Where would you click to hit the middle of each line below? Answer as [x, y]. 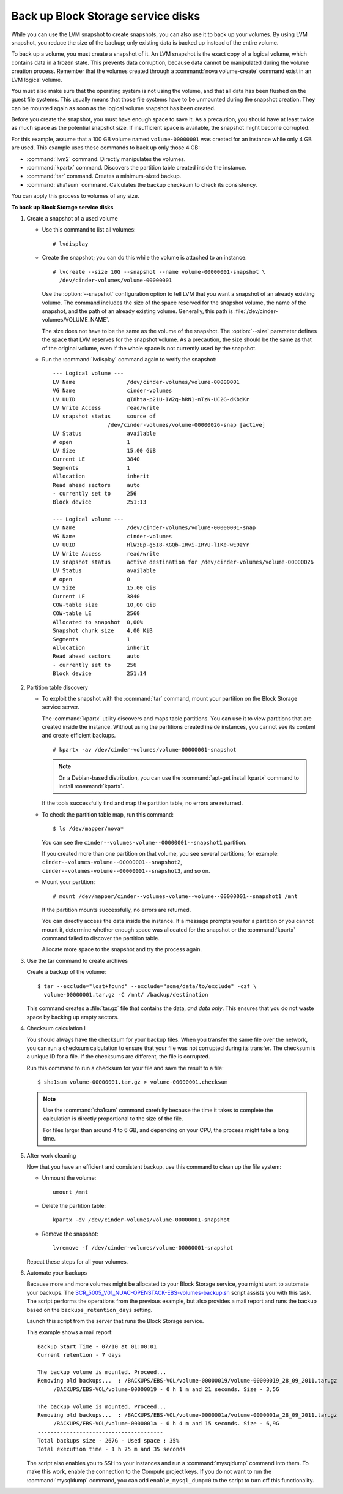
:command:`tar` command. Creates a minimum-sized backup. [104, 176]
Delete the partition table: [74, 1206]
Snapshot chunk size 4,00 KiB [103, 631]
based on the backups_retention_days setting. [90, 1310]
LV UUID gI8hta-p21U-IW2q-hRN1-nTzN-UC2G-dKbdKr [151, 399]
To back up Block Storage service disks [62, 207]
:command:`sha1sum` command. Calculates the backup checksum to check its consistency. [142, 184]
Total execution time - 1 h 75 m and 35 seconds [112, 1449]
